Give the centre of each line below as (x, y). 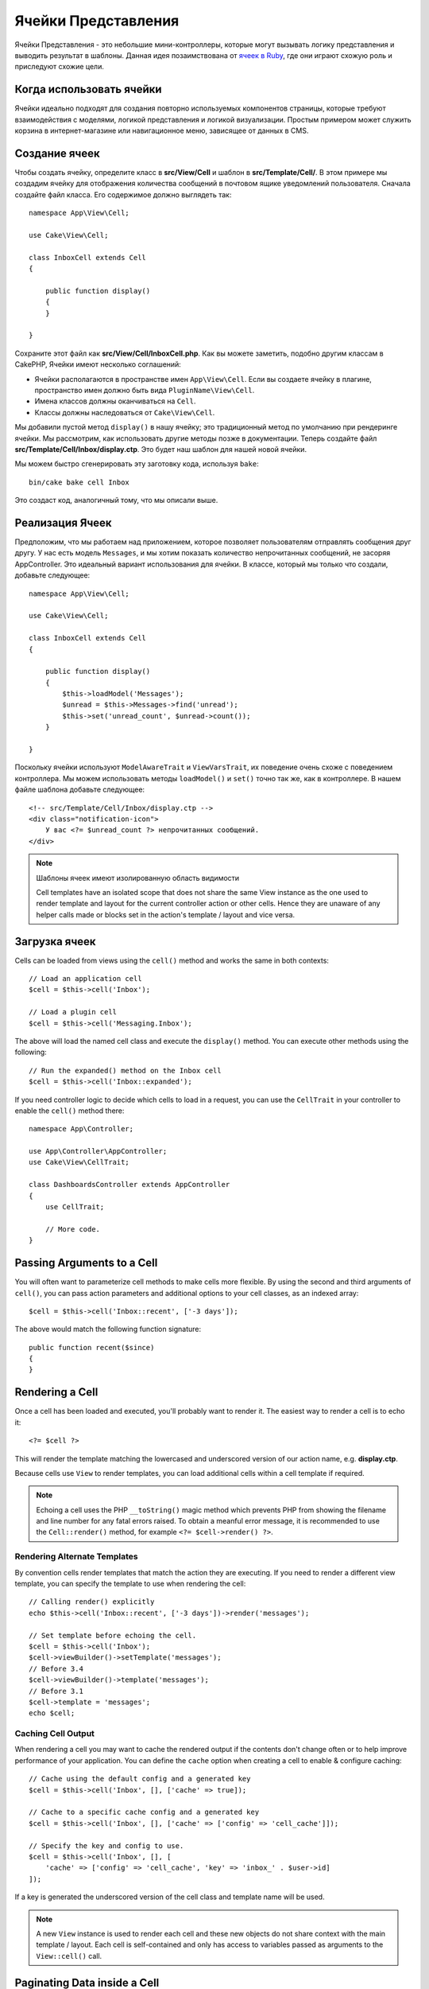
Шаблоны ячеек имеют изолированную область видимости (138, 878)
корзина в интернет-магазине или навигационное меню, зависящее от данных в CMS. (162, 130)
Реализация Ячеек (63, 522)
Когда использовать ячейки (88, 90)
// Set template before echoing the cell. (113, 1635)
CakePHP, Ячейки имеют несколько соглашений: (98, 364)
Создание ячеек (57, 153)
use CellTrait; (75, 1207)
